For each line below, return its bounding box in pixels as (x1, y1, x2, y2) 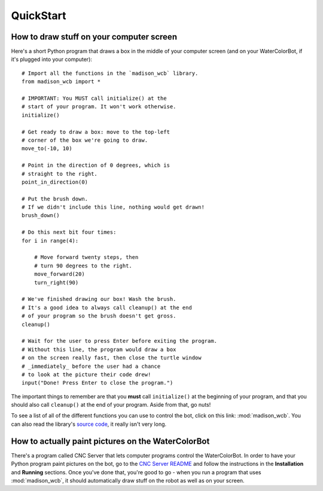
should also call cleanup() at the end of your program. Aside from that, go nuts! (11, 401, 211, 408)
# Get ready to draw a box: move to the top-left (22, 129, 170, 135)
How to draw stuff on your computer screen (11, 32, 178, 42)
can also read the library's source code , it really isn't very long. (11, 420, 167, 428)
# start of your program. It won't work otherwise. (22, 103, 176, 110)
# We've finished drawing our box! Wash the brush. (22, 296, 176, 303)
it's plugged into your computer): (11, 56, 93, 63)
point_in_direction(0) (22, 178, 89, 185)
